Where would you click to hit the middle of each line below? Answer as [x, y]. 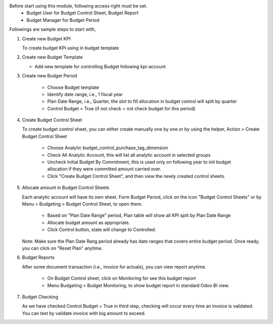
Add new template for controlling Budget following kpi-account [100, 66]
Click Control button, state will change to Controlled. [102, 229]
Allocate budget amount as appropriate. [89, 222]
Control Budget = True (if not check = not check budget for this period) [121, 108]
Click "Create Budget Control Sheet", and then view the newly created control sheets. [136, 176]
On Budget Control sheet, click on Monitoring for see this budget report [122, 279]
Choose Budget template [73, 87]
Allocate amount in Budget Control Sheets [66, 188]
